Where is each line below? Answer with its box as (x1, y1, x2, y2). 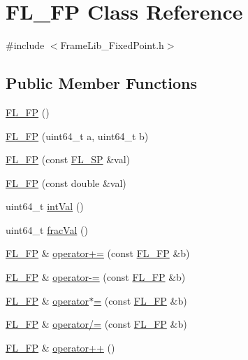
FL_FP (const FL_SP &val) (6, 152, 131, 167)
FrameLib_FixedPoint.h (60, 38, 164, 53)
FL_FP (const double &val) (6, 175, 126, 190)
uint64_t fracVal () (6, 222, 88, 237)
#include (6, 38, 45, 53)
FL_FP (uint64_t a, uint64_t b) (6, 128, 149, 143)
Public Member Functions (6, 72, 197, 94)
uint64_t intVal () (6, 199, 84, 214)
